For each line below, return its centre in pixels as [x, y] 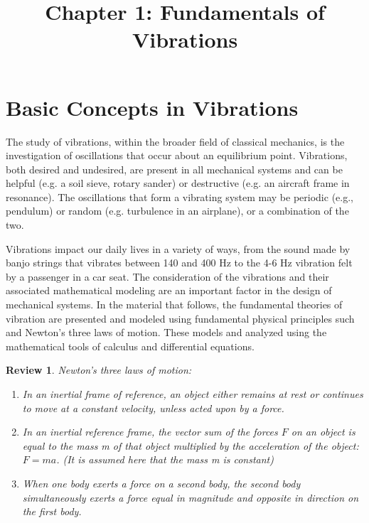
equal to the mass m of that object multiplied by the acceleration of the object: [191, 445]
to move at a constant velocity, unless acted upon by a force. [153, 408]
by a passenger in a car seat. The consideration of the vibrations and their [167, 276]
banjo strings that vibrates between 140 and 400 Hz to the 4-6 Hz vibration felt [179, 263]
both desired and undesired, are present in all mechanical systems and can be [174, 169]
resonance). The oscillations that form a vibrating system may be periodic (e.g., [180, 196]
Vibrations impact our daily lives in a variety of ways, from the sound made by [178, 248]
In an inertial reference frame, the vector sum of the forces [150, 432]
